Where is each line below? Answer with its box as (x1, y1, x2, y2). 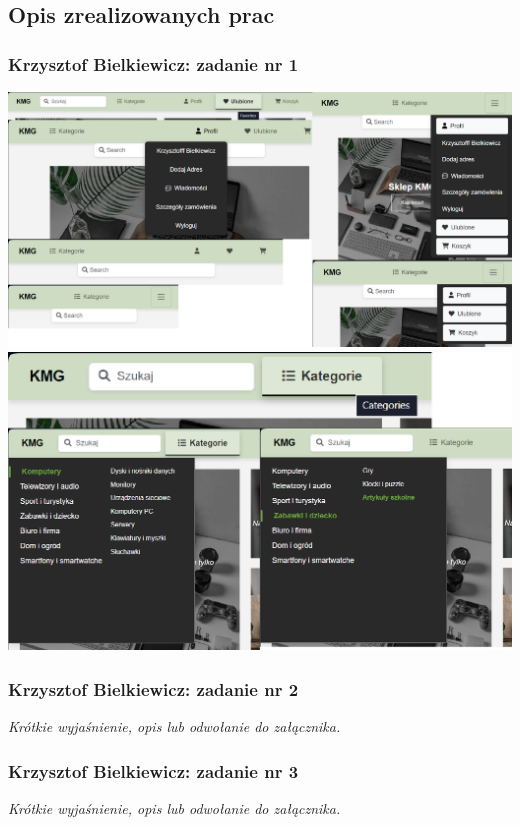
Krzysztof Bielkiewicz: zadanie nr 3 (8, 758, 299, 783)
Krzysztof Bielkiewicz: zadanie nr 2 (8, 676, 299, 701)
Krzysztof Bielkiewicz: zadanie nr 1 (8, 51, 299, 76)
